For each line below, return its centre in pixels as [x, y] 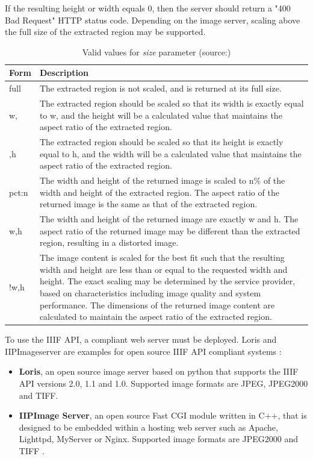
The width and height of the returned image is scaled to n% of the [162, 180]
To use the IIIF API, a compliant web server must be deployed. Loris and [141, 339]
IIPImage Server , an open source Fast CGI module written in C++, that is [163, 415]
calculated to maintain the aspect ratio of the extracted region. [156, 317]
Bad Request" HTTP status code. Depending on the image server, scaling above [153, 20]
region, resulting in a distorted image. [109, 242]
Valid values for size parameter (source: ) [156, 52]
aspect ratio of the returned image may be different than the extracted [170, 230]
